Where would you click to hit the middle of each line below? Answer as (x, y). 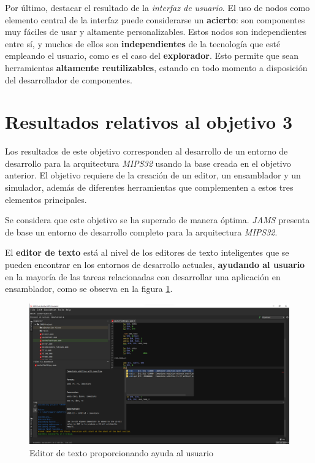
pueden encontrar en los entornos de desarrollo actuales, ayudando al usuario (155, 265)
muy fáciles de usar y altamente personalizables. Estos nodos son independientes (156, 32)
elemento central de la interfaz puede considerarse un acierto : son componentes (155, 19)
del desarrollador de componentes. (69, 79)
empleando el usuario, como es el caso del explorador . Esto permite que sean (152, 55)
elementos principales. (46, 199)
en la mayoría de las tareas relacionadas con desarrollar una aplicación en (143, 276)
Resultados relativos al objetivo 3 (149, 122)
